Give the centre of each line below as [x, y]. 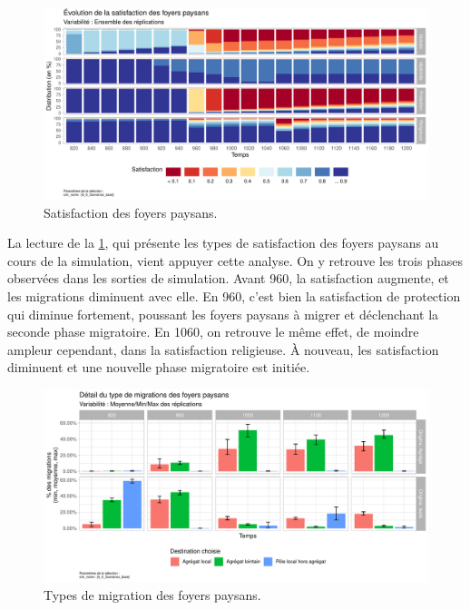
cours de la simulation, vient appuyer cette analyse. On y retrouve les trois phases [235, 260]
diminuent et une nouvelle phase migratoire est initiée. [159, 367]
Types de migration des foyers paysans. [152, 594]
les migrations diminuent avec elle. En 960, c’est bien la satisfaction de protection [234, 295]
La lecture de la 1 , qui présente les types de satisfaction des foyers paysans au [223, 243]
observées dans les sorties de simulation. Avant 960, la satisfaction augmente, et [228, 278]
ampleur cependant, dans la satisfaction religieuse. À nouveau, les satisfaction [223, 349]
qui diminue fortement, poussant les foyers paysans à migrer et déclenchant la [223, 314]
